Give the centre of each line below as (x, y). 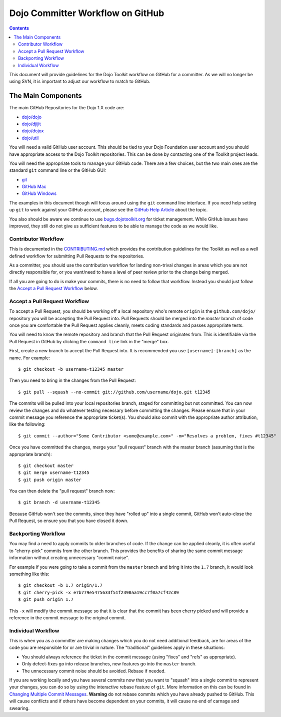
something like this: (29, 574)
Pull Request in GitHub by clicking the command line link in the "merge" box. (89, 341)
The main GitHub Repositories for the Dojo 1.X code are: (67, 108)
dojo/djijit (31, 124)
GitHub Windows (39, 193)
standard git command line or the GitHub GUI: (57, 170)
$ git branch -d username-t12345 (59, 503)
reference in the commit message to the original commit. (67, 618)
